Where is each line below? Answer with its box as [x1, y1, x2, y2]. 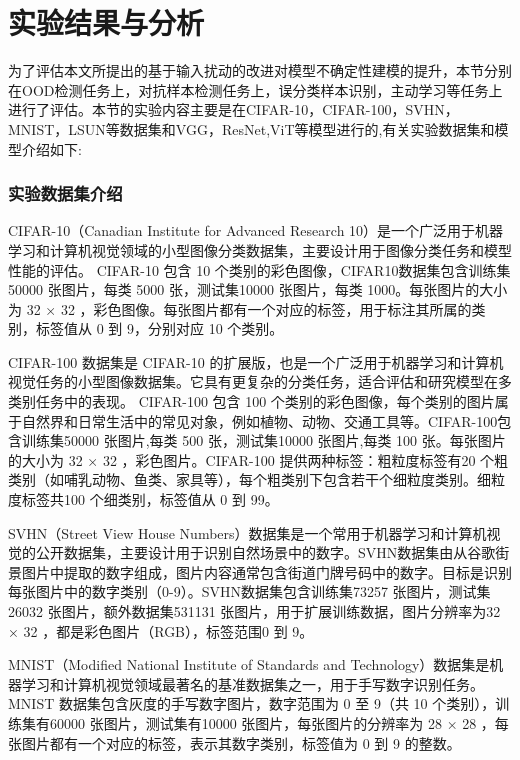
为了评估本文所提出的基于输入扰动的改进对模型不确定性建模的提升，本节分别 [8, 60, 512, 81]
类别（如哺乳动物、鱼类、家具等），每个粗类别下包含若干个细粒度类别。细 [8, 469, 491, 490]
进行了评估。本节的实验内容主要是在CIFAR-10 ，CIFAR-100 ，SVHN [8, 99, 445, 120]
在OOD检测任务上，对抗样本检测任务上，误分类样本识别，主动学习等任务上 [8, 79, 503, 100]
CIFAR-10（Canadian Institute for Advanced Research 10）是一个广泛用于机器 [8, 220, 504, 241]
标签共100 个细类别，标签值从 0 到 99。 [21, 489, 279, 510]
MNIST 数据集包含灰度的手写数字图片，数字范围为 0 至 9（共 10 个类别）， [8, 693, 496, 714]
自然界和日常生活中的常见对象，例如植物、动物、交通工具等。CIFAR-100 [21, 410, 498, 431]
